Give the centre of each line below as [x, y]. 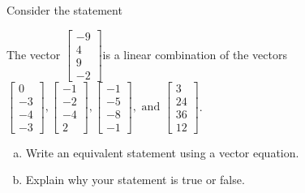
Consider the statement [64, 10]
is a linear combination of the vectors [195, 54]
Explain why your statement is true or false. [135, 180]
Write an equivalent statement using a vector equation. [162, 152]
